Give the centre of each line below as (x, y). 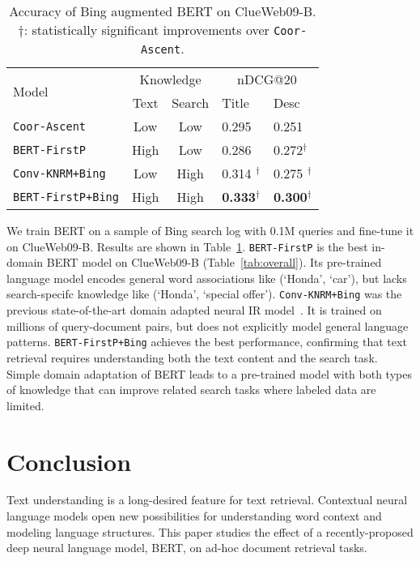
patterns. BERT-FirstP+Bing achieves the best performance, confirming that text (207, 342)
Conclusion (69, 461)
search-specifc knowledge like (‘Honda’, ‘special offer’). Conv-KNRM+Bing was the (204, 294)
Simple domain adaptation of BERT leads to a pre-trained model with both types (209, 373)
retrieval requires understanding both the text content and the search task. (192, 357)
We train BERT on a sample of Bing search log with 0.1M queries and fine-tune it (210, 230)
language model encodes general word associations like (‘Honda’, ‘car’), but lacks (207, 278)
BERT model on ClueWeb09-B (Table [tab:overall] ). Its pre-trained (214, 262)
